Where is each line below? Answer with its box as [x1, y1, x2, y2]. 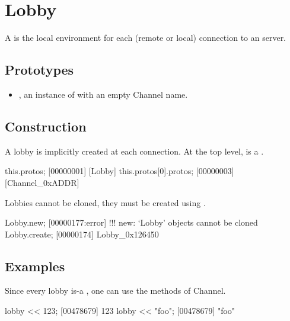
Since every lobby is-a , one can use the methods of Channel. [5, 284, 226, 297]
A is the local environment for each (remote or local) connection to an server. [5, 31, 286, 44]
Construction [5, 117, 87, 135]
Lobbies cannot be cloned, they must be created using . [5, 196, 206, 208]
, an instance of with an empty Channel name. [18, 88, 188, 100]
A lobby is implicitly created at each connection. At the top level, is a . [5, 145, 264, 157]
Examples [5, 256, 65, 275]
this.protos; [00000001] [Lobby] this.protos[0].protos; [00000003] [5, 165, 234, 177]
